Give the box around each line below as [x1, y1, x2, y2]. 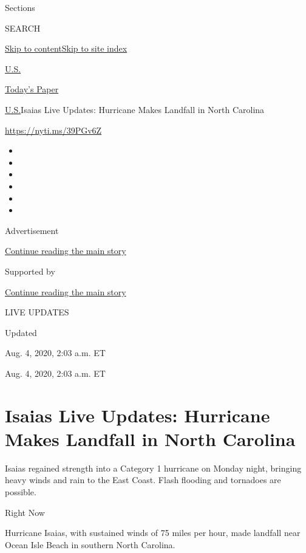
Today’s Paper [5, 83, 59, 95]
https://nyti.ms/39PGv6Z [5, 123, 102, 136]
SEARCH [5, 21, 41, 34]
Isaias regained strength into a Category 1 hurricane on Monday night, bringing [5, 461, 302, 474]
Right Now [5, 506, 45, 518]
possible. [5, 485, 36, 498]
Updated [5, 326, 37, 338]
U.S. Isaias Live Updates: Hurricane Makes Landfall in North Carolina [5, 103, 265, 115]
